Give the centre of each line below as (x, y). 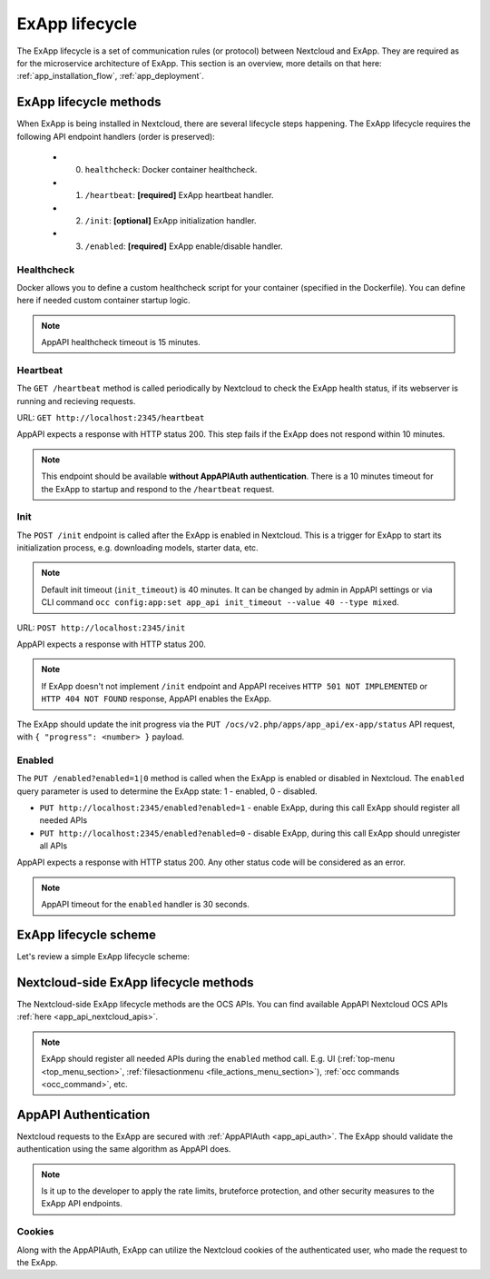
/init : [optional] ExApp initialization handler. (171, 220)
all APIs (54, 846)
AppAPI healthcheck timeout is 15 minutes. (121, 342)
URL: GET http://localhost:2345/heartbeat (111, 417)
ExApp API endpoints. (82, 1204)
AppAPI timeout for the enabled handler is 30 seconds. (145, 905)
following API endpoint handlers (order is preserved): (116, 136)
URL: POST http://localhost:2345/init (101, 628)
